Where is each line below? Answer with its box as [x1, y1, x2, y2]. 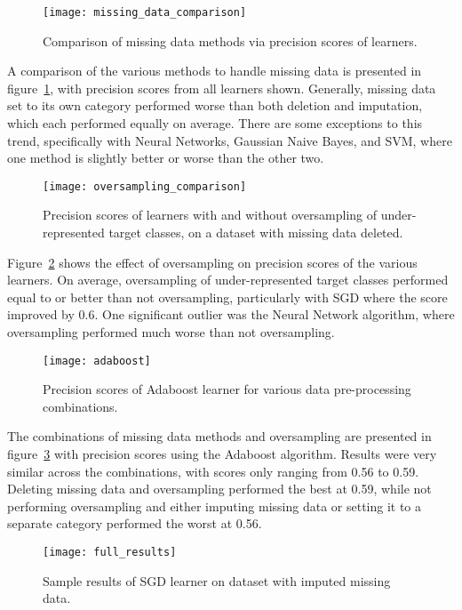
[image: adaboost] [43, 354, 151, 367]
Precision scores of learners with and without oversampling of [43, 205, 378, 224]
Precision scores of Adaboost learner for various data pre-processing [43, 380, 411, 398]
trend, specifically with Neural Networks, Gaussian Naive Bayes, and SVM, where [7, 131, 452, 149]
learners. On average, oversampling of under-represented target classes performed [7, 270, 449, 289]
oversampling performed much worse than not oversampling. [7, 323, 335, 341]
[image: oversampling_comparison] [43, 180, 247, 193]
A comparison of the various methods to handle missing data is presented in [7, 61, 422, 80]
